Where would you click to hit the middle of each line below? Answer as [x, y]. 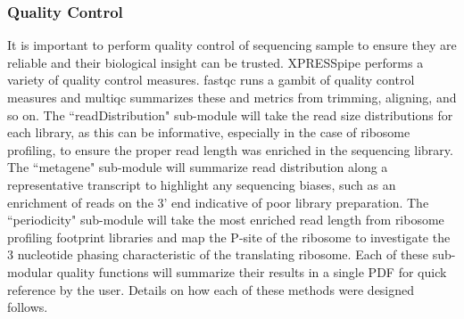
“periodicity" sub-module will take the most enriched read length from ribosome [226, 220]
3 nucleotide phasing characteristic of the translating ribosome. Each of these [218, 254]
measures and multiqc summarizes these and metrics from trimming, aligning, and [232, 97]
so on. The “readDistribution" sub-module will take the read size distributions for [230, 115]
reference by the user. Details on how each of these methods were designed [211, 289]
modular [30, 271]
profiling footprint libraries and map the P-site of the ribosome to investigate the [229, 237]
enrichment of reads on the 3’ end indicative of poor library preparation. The [218, 202]
